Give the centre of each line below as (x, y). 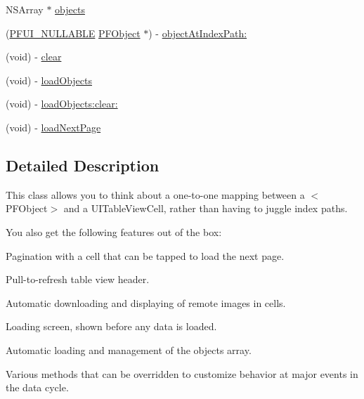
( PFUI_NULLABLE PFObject (73, 33)
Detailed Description (83, 165)
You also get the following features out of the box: (114, 231)
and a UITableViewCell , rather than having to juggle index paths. (206, 208)
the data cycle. (37, 387)
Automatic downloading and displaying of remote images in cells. (146, 302)
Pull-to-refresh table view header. (78, 279)
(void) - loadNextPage (53, 127)
